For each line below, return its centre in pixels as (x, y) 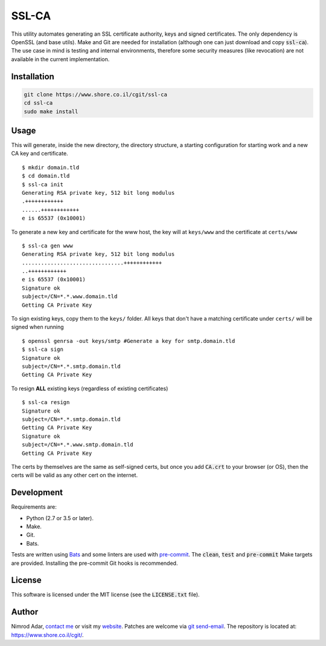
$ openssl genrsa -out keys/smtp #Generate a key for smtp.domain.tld (129, 341)
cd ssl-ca (38, 103)
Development (37, 493)
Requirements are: (34, 507)
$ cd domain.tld (46, 176)
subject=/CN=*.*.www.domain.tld (70, 297)
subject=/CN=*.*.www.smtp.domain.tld (78, 445)
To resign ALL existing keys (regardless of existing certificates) (90, 388)
